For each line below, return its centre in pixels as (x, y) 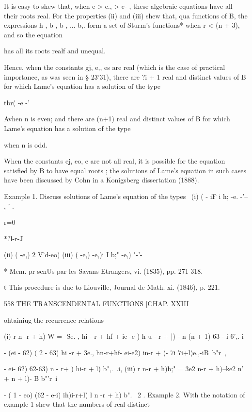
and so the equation (33, 34)
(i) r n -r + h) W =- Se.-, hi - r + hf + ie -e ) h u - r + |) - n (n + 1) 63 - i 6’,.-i (124, 336)
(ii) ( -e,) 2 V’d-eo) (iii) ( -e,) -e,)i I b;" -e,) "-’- (73, 255)
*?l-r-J (14, 238)
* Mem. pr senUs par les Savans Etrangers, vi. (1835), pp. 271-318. (103, 271)
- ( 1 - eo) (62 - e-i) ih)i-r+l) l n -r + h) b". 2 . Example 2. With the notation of (125, 394)
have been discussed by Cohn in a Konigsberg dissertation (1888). (102, 180)
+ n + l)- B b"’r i (31, 378)
